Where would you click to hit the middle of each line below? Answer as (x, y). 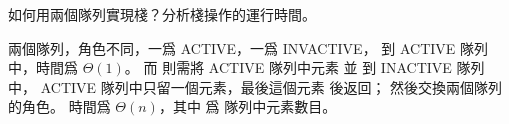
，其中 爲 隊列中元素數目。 (247, 106)
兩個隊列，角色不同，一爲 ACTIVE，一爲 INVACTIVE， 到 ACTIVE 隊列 (248, 47)
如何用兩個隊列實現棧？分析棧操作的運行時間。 (162, 14)
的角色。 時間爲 (59, 106)
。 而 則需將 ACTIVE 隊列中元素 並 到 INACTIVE (288, 67)
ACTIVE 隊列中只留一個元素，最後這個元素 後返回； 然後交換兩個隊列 (271, 86)
